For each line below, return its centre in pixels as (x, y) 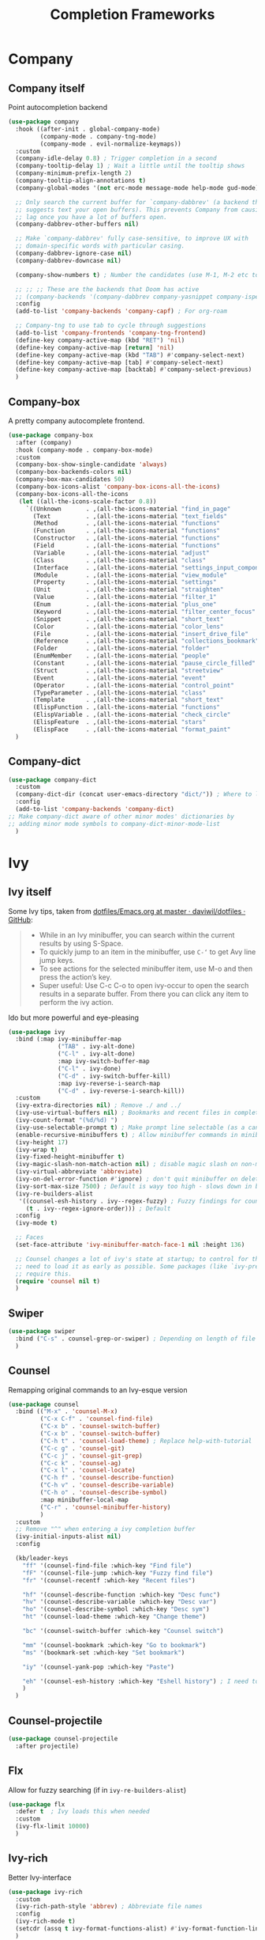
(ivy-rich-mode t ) (46, 1921)
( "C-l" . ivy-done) (90, 1069)
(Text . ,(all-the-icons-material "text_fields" (130, 516)
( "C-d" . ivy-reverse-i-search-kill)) (121, 1091)
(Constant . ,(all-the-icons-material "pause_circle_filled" (144, 663)
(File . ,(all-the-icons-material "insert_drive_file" (140, 634)
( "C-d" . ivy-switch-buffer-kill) (114, 1076)
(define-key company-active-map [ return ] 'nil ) (95, 347)
